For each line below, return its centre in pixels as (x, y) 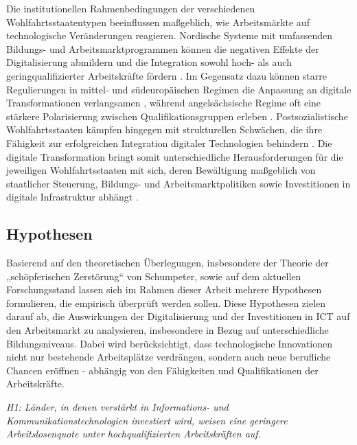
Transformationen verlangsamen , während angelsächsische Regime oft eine (164, 103)
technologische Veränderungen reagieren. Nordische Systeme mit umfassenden (170, 35)
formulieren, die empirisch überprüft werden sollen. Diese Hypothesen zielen (166, 303)
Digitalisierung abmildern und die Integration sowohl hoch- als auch (149, 62)
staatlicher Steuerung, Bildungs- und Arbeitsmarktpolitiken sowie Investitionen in (178, 183)
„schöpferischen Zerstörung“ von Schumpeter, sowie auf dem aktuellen (154, 276)
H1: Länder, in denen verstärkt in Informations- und (117, 407)
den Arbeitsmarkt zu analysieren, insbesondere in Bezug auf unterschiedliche (168, 330)
